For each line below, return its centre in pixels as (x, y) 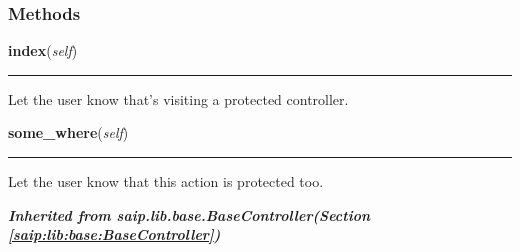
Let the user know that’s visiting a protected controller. (178, 98)
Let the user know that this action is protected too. (166, 181)
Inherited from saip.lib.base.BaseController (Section (189, 214)
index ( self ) (43, 50)
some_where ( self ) (68, 132)
